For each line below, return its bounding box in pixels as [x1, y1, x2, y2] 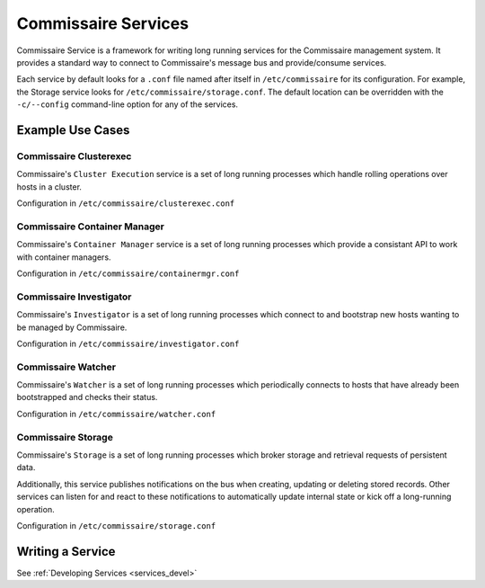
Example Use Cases [16, 122, 130, 138]
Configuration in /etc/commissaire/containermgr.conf [16, 268, 240, 279]
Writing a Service [16, 544, 116, 559]
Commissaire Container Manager [16, 220, 165, 233]
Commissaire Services [16, 13, 189, 33]
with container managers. [16, 252, 111, 263]
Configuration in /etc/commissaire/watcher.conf [16, 408, 216, 419]
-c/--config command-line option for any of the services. [16, 99, 238, 110]
